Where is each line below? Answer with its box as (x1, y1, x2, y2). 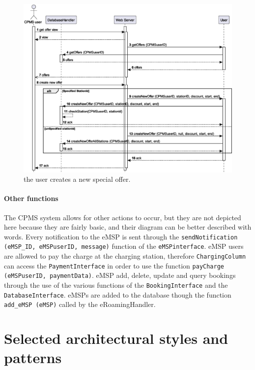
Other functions (4, 193, 58, 203)
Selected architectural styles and (4, 328, 228, 348)
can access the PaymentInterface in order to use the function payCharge (4, 260, 224, 270)
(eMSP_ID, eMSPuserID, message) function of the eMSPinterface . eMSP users (4, 241, 244, 251)
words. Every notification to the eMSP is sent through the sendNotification (4, 231, 238, 241)
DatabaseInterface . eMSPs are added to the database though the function (4, 289, 231, 300)
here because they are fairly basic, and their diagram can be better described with (4, 222, 252, 232)
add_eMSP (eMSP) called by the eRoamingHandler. (4, 299, 156, 309)
